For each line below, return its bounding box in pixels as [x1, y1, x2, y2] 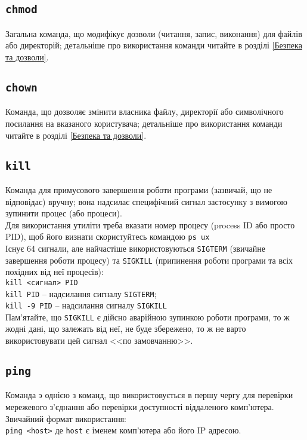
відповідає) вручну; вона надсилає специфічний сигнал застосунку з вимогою [5, 195, 287, 207]
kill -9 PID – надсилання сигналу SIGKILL [5, 299, 167, 311]
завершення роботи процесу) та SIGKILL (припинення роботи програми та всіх [5, 253, 293, 266]
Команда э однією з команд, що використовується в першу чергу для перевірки [5, 389, 293, 401]
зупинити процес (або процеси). [5, 207, 122, 219]
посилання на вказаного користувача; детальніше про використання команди [5, 117, 283, 129]
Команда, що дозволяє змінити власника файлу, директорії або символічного [5, 105, 284, 118]
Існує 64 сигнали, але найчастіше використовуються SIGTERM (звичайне [5, 242, 265, 254]
